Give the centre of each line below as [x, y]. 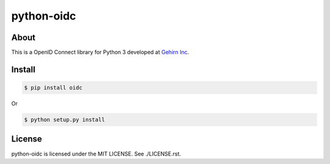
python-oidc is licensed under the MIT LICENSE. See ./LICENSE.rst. [96, 154]
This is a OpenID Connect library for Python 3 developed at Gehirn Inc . [100, 52]
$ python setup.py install [64, 120]
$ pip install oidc [53, 88]
